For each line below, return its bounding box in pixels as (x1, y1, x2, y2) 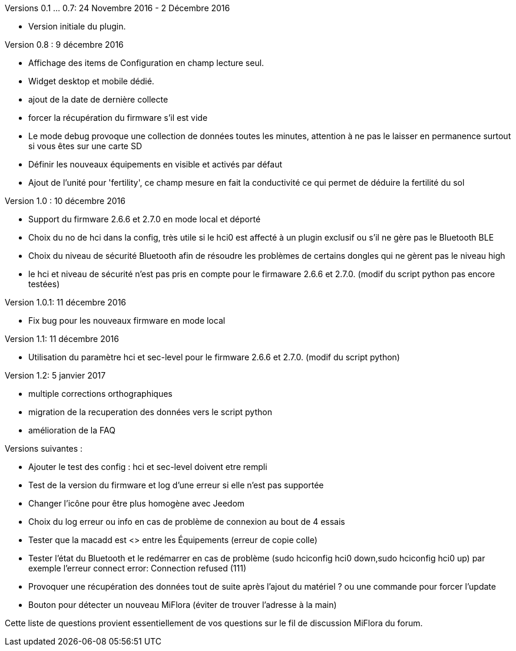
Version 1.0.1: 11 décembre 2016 (5, 297, 127, 307)
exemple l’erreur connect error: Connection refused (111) (28, 563, 247, 573)
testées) (28, 279, 60, 289)
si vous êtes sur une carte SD (28, 141, 143, 151)
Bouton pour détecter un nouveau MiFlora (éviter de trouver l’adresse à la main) (28, 600, 337, 610)
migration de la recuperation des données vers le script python (28, 407, 272, 417)
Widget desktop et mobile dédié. (28, 76, 154, 86)
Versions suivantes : (5, 443, 83, 453)
